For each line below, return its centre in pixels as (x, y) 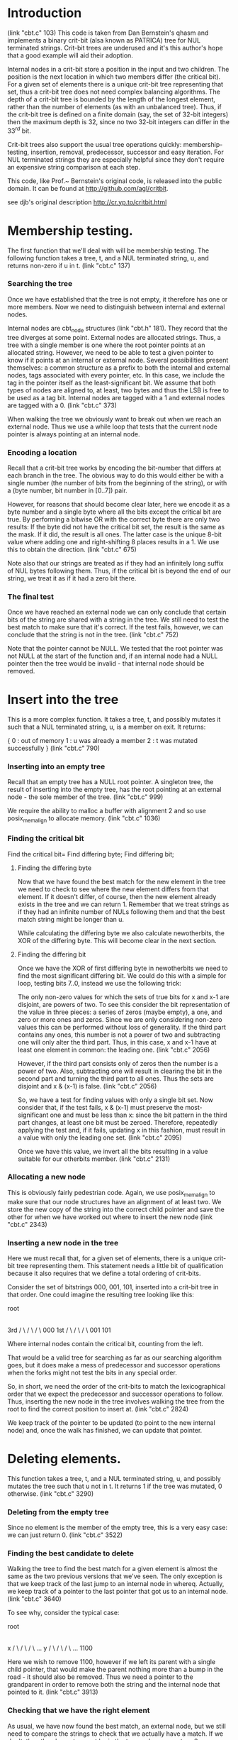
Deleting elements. (64, 1459)
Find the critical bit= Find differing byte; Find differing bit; (91, 854)
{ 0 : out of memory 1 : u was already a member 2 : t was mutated (103, 741)
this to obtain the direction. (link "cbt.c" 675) (72, 549)
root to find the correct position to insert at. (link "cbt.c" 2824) (98, 1409)
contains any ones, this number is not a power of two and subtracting (119, 1035)
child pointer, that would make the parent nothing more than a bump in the (115, 1670)
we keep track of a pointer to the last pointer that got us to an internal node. (118, 1592)
